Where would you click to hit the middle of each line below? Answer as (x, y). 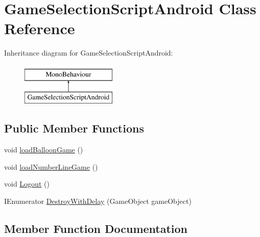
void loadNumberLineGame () (51, 166)
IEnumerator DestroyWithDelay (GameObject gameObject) (98, 201)
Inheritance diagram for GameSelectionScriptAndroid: (89, 53)
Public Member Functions (74, 128)
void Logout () (27, 184)
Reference (40, 28)
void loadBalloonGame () (44, 150)
